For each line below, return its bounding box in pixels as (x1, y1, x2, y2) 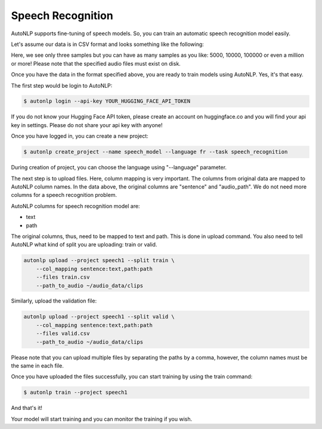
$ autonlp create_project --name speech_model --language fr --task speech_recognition (23, 149, 288, 155)
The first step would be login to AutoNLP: (11, 82, 113, 89)
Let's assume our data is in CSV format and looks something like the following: (11, 41, 204, 48)
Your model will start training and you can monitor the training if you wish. (11, 415, 193, 422)
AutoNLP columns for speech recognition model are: (11, 202, 140, 209)
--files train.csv (36, 274, 90, 280)
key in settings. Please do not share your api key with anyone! (11, 121, 163, 128)
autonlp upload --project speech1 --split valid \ (23, 313, 175, 320)
